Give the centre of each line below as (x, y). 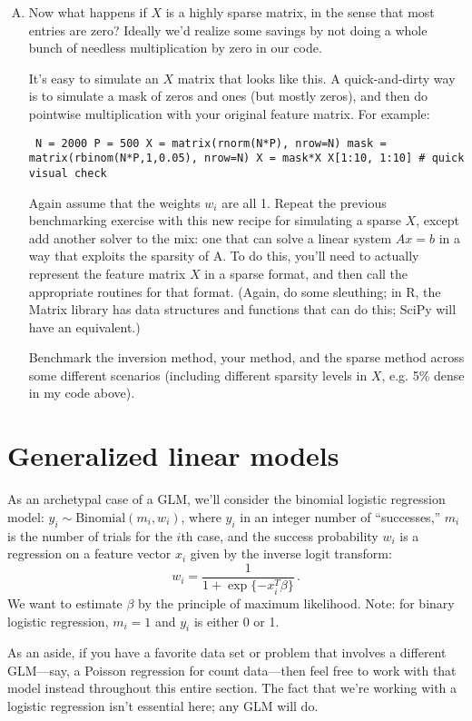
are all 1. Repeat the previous (304, 202)
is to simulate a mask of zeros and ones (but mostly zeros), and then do (228, 96)
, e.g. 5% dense (423, 375)
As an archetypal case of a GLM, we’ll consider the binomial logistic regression (226, 499)
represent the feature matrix (107, 273)
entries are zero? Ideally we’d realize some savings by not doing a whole (228, 30)
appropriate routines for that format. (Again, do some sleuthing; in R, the (235, 291)
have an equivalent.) (84, 326)
